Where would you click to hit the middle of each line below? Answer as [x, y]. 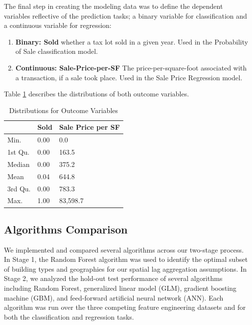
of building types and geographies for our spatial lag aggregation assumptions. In [126, 268]
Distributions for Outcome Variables [64, 110]
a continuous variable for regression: [58, 25]
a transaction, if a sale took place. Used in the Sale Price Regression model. [129, 77]
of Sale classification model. [57, 51]
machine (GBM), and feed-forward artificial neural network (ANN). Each [114, 297]
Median [19, 164]
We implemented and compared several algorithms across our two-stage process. [124, 249]
